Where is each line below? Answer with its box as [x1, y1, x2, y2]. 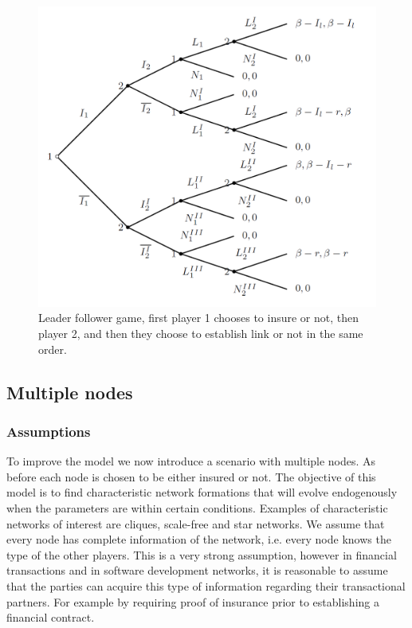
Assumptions [6, 421, 91, 441]
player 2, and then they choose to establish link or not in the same [38, 324, 363, 341]
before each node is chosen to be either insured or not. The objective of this [6, 468, 376, 485]
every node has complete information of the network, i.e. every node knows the [6, 531, 391, 548]
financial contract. [6, 609, 95, 626]
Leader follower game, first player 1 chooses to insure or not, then [38, 309, 359, 326]
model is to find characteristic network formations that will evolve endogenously [6, 484, 398, 500]
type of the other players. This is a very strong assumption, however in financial [6, 546, 397, 563]
